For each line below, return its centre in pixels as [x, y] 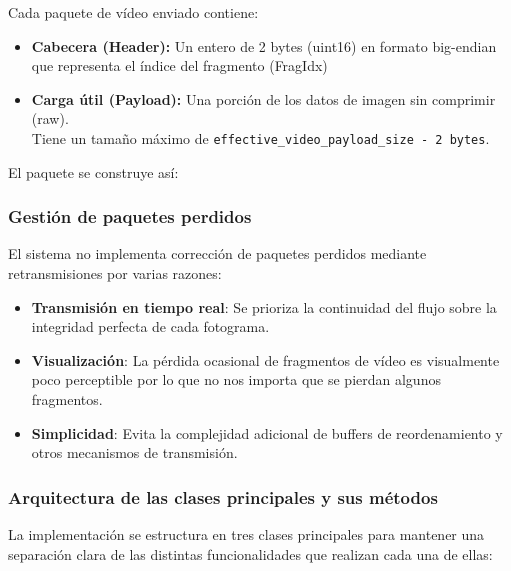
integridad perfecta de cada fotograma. [150, 326]
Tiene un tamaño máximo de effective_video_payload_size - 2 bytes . [260, 137]
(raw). [50, 118]
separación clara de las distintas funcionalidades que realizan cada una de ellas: [250, 553]
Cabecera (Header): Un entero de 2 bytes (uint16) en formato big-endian [264, 45]
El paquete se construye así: [93, 171]
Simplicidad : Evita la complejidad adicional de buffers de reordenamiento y [267, 432]
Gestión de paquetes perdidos [130, 216]
